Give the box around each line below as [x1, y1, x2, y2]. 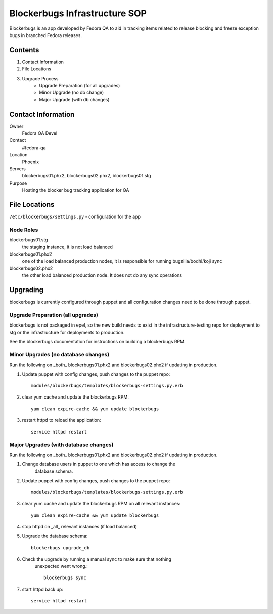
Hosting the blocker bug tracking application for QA [22, 187, 129, 193]
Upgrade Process [22, 75, 59, 81]
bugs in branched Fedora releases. [9, 32, 82, 38]
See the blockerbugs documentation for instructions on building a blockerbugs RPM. [9, 339, 186, 345]
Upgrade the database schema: [22, 533, 88, 539]
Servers [9, 166, 26, 172]
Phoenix [22, 159, 39, 165]
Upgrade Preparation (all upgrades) [9, 311, 99, 318]
